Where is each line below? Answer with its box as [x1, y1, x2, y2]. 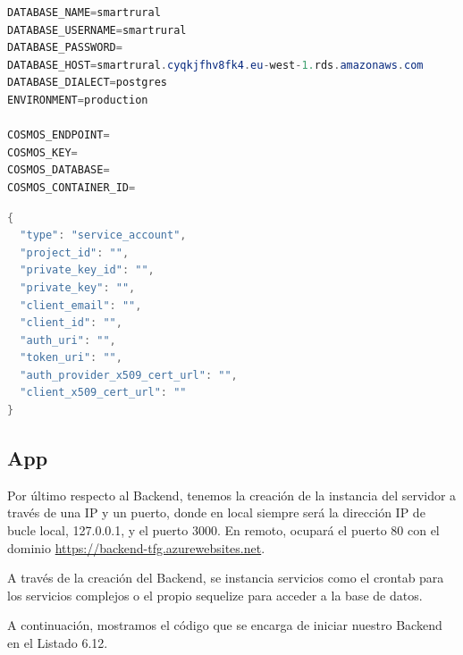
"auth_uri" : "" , [20, 333, 116, 347]
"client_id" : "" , [20, 316, 122, 330]
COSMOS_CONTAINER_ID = [7, 181, 136, 194]
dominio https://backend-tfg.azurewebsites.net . [7, 538, 265, 557]
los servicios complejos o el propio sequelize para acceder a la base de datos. [7, 585, 423, 604]
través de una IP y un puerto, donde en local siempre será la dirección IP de [7, 503, 425, 522]
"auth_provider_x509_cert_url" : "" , [20, 368, 238, 382]
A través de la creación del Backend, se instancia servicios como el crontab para [7, 568, 444, 587]
